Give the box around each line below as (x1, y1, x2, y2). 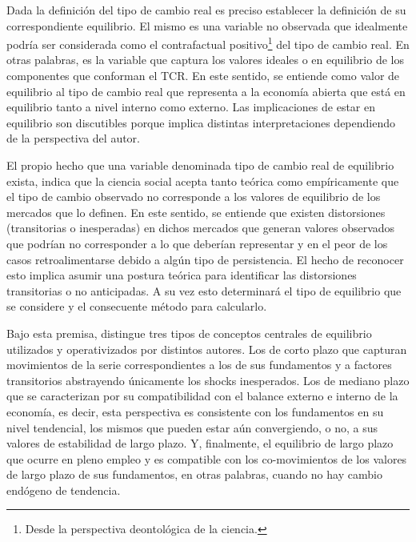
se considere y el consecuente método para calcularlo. (6, 298, 267, 315)
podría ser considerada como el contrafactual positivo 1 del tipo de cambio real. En (6, 34, 410, 52)
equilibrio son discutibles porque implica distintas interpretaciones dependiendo (6, 114, 396, 130)
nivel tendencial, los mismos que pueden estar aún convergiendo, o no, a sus (6, 419, 378, 436)
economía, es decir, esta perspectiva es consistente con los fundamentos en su (6, 403, 384, 420)
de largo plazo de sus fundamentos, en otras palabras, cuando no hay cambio (6, 466, 382, 483)
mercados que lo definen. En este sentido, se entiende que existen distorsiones (6, 203, 386, 220)
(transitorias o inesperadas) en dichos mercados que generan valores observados (6, 219, 395, 236)
